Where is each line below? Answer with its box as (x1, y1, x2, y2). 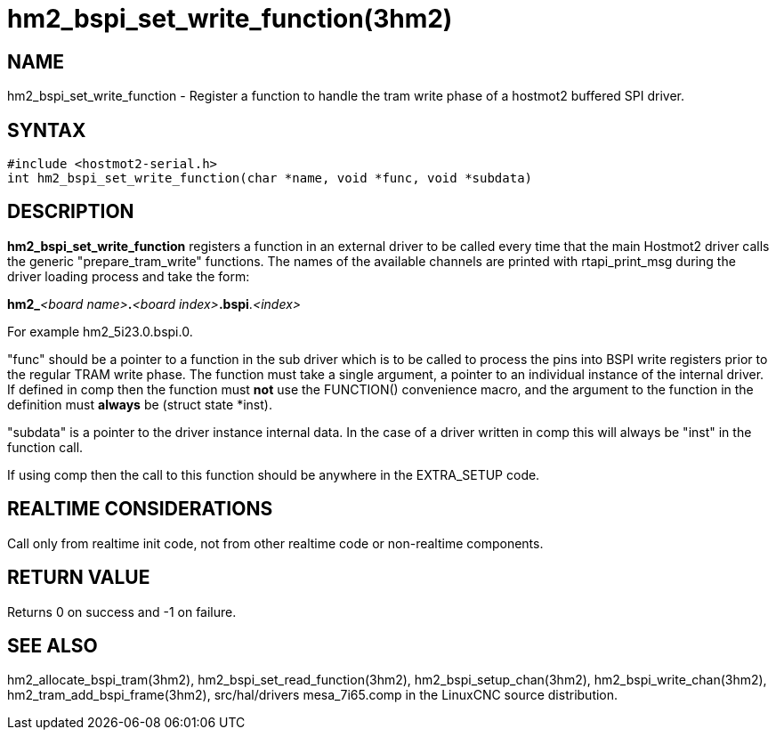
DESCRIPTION (7, 200, 134, 223)
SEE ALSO (7, 634, 98, 657)
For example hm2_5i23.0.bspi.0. (7, 323, 193, 339)
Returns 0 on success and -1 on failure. (7, 603, 237, 620)
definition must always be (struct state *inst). (7, 396, 272, 412)
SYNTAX (7, 118, 86, 142)
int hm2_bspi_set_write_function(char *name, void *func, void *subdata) (7, 171, 533, 186)
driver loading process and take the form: (7, 268, 250, 284)
